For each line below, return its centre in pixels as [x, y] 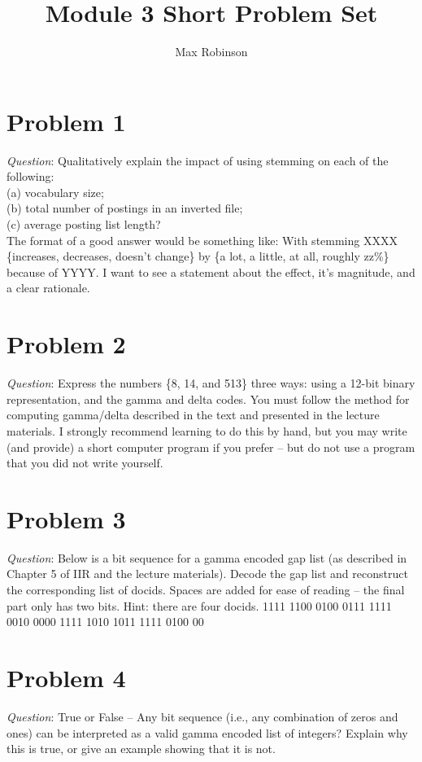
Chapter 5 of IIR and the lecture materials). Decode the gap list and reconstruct [207, 574]
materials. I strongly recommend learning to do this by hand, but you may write [207, 430]
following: [30, 176]
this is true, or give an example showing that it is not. [141, 749]
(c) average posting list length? [84, 224]
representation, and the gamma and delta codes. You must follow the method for [208, 399]
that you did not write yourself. [85, 463]
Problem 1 [66, 121]
